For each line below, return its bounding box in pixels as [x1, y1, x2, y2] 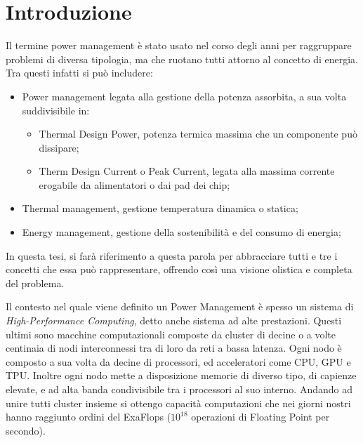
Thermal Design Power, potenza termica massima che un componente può [39, 126, 357, 141]
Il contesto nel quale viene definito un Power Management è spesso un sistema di [6, 299, 354, 314]
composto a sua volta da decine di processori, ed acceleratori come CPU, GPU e [6, 354, 351, 369]
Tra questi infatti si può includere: [6, 65, 153, 80]
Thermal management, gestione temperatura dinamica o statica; [22, 201, 298, 216]
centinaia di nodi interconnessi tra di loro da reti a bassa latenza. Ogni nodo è [6, 340, 342, 355]
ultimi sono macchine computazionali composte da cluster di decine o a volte [6, 326, 336, 341]
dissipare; [39, 140, 79, 154]
